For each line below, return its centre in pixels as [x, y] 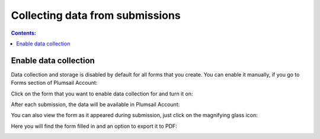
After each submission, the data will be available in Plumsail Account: [95, 105]
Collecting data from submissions [96, 15]
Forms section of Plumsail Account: [54, 83]
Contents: [24, 33]
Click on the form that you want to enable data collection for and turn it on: [102, 94]
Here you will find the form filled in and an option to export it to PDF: [94, 126]
